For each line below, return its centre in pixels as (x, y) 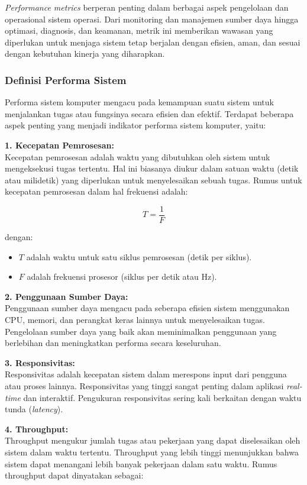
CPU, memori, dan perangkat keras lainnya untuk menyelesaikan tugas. (135, 319)
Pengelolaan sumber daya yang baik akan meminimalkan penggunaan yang (141, 331)
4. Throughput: (37, 429)
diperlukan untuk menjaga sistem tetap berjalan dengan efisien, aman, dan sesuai (153, 42)
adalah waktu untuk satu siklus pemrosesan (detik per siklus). (139, 256)
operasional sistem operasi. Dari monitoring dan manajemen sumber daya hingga (152, 19)
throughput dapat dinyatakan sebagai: (74, 475)
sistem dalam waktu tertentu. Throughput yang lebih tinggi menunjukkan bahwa (152, 452)
